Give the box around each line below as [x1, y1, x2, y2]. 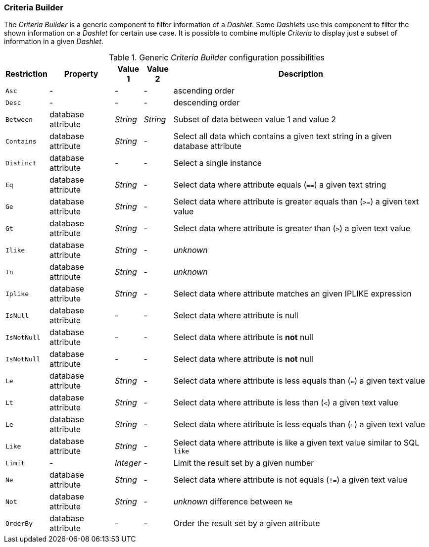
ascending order [173, 86, 235, 96]
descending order [173, 98, 240, 108]
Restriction [5, 69, 48, 79]
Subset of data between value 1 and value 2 [173, 114, 336, 125]
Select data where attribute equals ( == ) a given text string [173, 180, 386, 190]
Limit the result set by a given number [173, 458, 314, 468]
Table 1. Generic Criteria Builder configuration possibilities [108, 52, 325, 63]
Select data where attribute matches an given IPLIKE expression [173, 289, 412, 299]
